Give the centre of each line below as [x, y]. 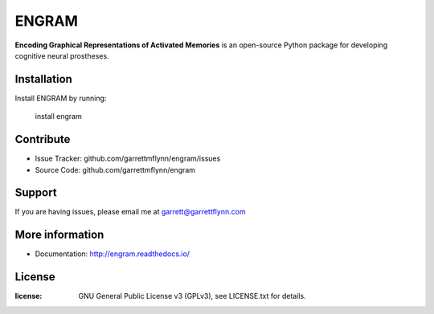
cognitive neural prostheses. [62, 55]
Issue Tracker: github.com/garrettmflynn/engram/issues [128, 159]
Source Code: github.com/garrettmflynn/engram [115, 169]
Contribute [43, 139]
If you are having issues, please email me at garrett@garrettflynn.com [130, 212]
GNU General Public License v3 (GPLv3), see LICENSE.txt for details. [192, 296]
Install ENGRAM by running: [61, 98]
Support [36, 193]
